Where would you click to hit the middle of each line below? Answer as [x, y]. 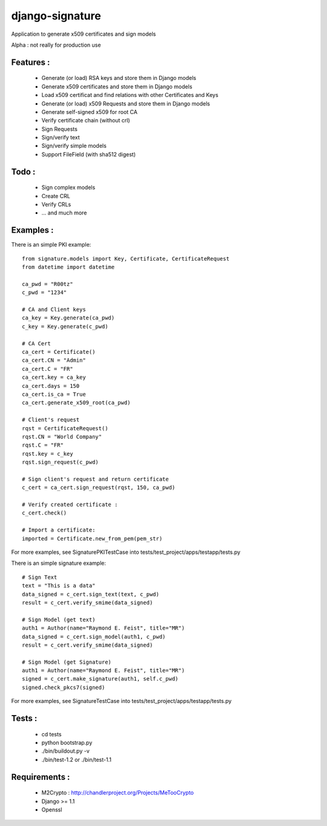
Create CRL [56, 196]
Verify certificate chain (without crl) [86, 121]
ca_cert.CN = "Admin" [54, 360]
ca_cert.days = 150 [51, 386]
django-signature [56, 16]
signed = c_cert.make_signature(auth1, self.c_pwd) [100, 679]
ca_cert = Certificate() [59, 352]
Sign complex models [68, 187]
